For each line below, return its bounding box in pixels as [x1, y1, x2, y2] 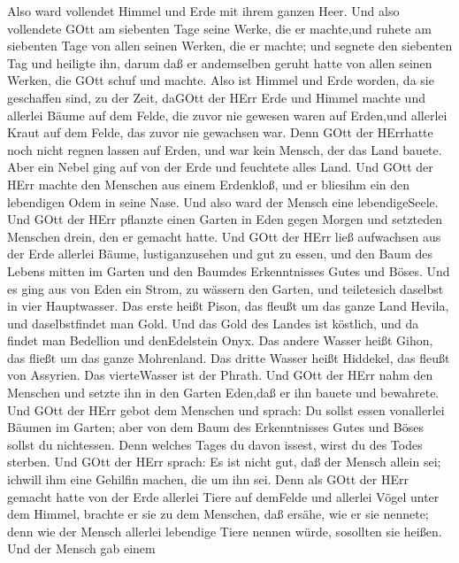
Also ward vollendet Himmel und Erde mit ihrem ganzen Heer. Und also [7, 2, 400, 19]
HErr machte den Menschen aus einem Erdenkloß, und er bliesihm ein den [7, 174, 409, 193]
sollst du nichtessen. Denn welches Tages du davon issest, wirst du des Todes [7, 435, 423, 453]
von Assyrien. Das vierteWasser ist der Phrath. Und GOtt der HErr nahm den [7, 366, 433, 384]
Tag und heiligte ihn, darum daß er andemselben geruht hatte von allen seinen [7, 53, 432, 72]
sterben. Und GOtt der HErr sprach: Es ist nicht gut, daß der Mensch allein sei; [7, 452, 441, 471]
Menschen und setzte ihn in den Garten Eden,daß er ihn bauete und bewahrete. [7, 383, 440, 402]
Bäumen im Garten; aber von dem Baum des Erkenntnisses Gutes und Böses [7, 418, 424, 436]
